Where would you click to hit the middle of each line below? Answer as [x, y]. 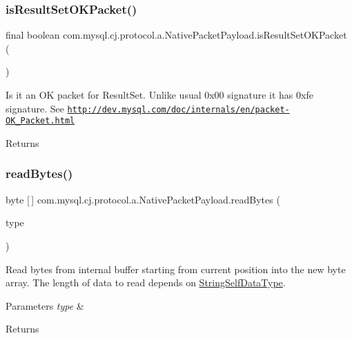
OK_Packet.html [40, 121]
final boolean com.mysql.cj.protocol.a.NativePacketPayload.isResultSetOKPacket [176, 35]
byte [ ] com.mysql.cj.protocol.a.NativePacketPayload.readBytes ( [143, 199]
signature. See [35, 108]
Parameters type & [45, 305]
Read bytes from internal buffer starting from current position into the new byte [176, 269]
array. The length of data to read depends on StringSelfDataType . [146, 282]
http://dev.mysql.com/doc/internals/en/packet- [178, 109]
